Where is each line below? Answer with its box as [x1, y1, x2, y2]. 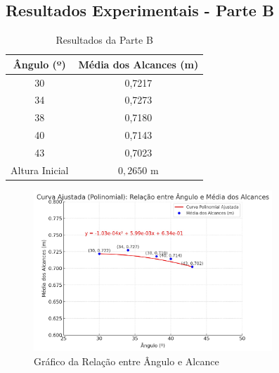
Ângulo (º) [13, 56, 66, 71]
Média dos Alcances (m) [78, 56, 199, 71]
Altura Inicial [11, 162, 69, 177]
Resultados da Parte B [56, 32, 153, 47]
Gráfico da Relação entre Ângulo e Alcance [34, 353, 219, 368]
